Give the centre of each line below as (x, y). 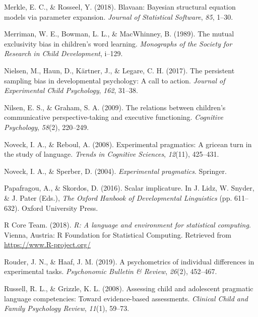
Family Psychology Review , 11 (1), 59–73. (67, 308)
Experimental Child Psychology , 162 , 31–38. (71, 90)
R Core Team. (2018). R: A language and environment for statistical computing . (127, 225)
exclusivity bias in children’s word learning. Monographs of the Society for (118, 43)
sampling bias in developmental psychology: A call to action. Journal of (115, 80)
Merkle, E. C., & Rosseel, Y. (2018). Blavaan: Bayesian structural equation (120, 7)
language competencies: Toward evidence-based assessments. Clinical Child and (126, 298)
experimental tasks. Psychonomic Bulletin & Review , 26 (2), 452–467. (111, 271)
